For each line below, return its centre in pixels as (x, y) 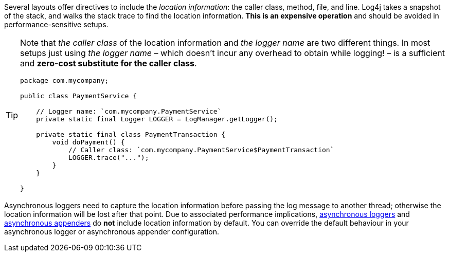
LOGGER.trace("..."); (109, 158)
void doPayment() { (88, 142)
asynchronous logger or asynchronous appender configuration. (112, 232)
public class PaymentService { (78, 96)
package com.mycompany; (65, 80)
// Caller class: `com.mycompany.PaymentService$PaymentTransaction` (201, 150)
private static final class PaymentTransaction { (131, 134)
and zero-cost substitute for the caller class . (109, 63)
